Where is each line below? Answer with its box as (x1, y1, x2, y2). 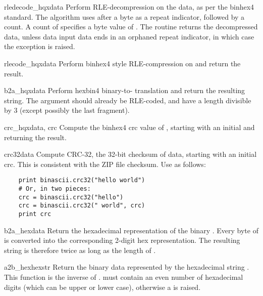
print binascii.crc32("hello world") (18, 177, 145, 184)
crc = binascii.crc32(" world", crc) (18, 202, 145, 209)
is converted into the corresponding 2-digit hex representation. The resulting (4, 235, 240, 245)
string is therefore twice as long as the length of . (4, 244, 156, 255)
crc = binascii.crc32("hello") (18, 193, 124, 201)
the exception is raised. (4, 41, 75, 52)
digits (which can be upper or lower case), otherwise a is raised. (4, 281, 201, 292)
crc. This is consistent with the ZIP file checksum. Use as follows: (4, 158, 206, 169)
